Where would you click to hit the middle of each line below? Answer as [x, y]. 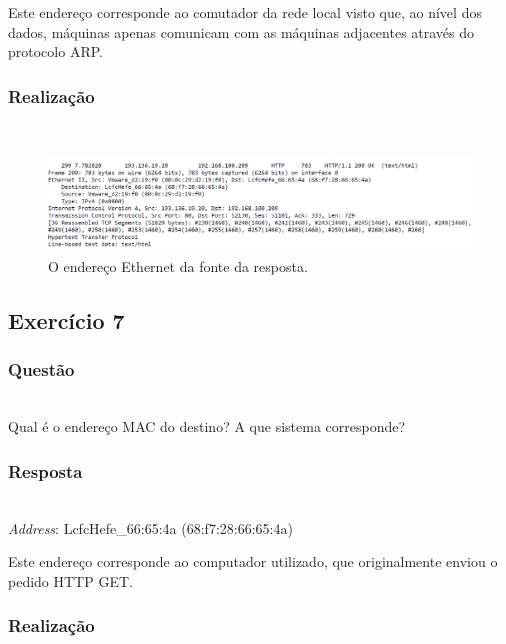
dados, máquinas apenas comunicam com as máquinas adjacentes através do [241, 31]
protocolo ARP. [55, 51]
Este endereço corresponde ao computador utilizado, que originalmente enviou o [253, 561]
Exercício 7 [66, 319]
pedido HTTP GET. [70, 580]
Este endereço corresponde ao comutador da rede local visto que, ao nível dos [245, 12]
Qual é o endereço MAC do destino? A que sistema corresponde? [207, 426]
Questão [41, 369]
